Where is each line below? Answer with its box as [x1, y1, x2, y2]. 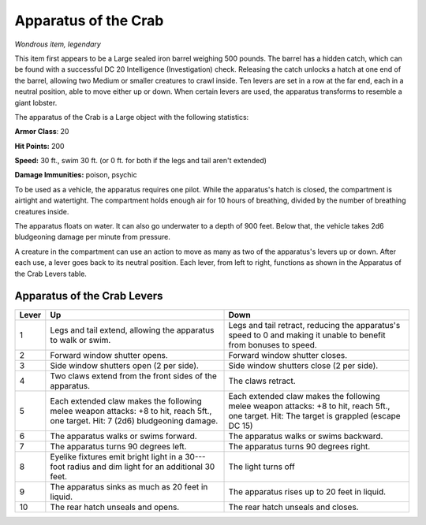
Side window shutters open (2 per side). [50, 360, 199, 371]
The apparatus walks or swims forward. [50, 430, 197, 441]
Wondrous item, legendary [14, 39, 102, 49]
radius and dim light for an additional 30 [67, 461, 215, 472]
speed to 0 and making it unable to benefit [228, 330, 386, 341]
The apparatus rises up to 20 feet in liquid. [228, 486, 387, 497]
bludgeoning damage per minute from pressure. [14, 233, 171, 242]
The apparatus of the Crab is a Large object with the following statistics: [14, 112, 249, 121]
